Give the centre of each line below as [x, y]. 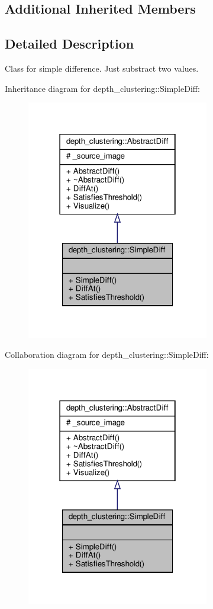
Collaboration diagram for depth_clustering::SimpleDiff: [107, 355]
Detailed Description [70, 44]
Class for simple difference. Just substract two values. [102, 68]
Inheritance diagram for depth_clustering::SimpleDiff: [102, 88]
